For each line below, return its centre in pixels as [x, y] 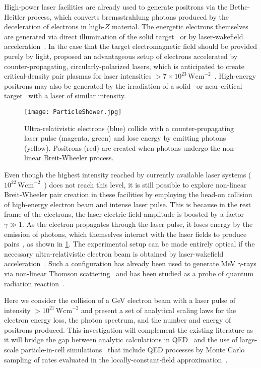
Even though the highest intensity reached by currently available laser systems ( [128, 174]
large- [249, 340]
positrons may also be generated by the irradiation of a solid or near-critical [123, 85]
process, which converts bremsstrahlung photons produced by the [128, 16]
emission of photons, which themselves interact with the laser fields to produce [125, 234]
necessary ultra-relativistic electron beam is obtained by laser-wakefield [114, 253]
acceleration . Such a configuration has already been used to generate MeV [120, 263]
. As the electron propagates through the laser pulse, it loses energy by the [138, 224]
